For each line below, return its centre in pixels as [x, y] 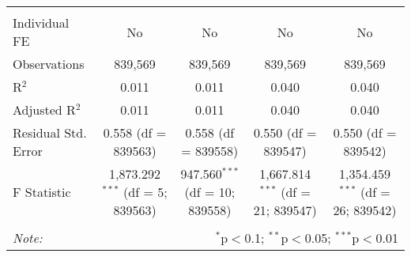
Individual [41, 23]
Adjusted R [44, 110]
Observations [49, 64]
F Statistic [42, 192]
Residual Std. [50, 132]
